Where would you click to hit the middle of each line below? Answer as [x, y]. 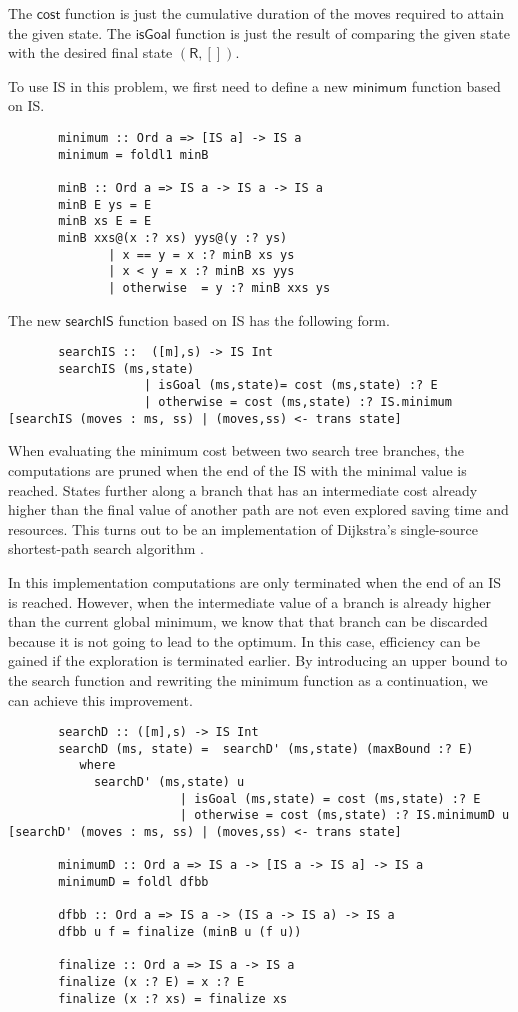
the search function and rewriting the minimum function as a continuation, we [248, 679]
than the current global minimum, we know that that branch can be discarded [248, 621]
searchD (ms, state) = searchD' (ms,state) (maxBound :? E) [266, 748]
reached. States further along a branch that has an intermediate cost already [243, 489]
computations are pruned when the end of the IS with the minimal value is [237, 470]
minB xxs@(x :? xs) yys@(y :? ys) [173, 237]
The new [34, 319]
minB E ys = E [105, 204]
